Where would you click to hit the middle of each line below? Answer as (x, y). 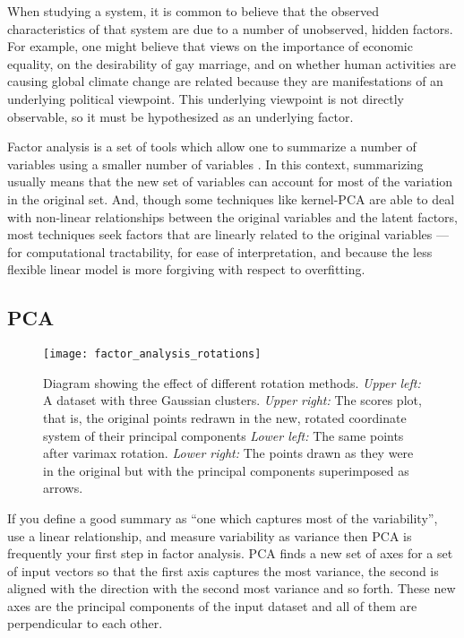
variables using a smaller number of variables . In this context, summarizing (215, 164)
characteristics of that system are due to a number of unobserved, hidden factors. (230, 28)
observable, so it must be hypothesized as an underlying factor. (180, 116)
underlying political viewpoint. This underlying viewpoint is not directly (206, 98)
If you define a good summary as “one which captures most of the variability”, (223, 517)
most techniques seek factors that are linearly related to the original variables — (228, 234)
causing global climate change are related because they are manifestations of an (225, 81)
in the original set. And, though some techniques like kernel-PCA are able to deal (231, 198)
